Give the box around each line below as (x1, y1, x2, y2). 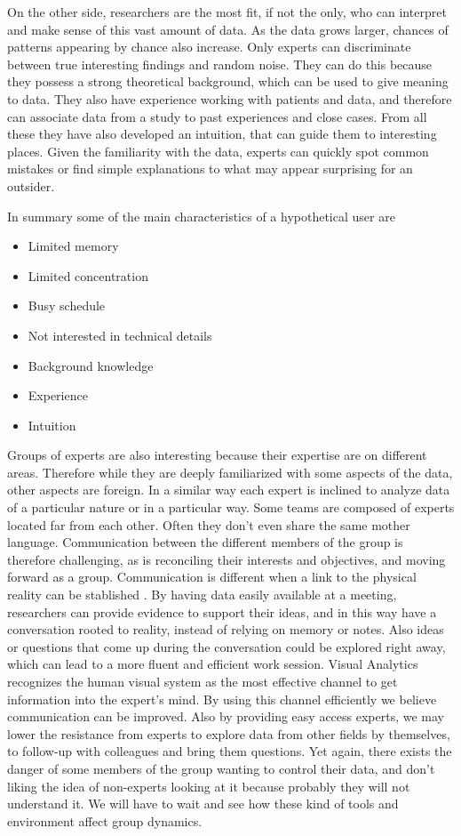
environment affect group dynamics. (7, 811, 203, 830)
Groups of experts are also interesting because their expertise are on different (7, 446, 427, 464)
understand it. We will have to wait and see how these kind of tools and (7, 794, 399, 813)
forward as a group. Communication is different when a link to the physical (7, 567, 417, 586)
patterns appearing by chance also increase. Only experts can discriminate (7, 37, 411, 56)
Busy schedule (28, 296, 106, 315)
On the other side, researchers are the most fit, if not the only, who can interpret (7, 3, 447, 20)
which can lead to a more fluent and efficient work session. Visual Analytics (7, 655, 418, 673)
